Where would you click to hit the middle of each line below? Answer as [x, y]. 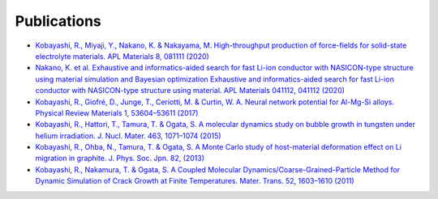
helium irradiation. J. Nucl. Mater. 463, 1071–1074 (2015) [129, 135]
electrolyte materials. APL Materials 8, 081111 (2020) [122, 56]
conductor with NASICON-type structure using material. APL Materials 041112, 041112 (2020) [190, 91]
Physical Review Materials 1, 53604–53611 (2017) [117, 112]
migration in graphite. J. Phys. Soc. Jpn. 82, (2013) [120, 159]
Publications [58, 21]
